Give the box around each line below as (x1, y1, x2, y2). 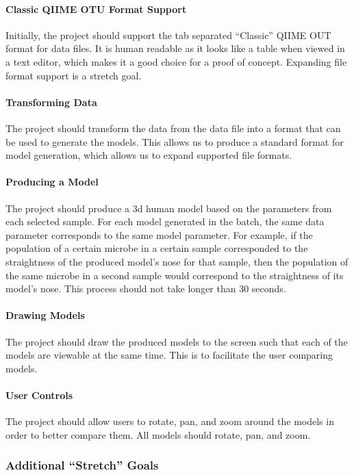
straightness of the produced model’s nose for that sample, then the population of (5, 254, 349, 268)
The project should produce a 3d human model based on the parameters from (5, 201, 332, 215)
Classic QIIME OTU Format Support (5, 1, 187, 16)
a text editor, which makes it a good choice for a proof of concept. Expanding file (5, 54, 347, 68)
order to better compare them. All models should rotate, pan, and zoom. (5, 427, 311, 441)
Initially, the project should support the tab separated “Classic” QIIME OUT (5, 27, 331, 42)
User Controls (5, 387, 73, 402)
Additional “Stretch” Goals (5, 457, 159, 474)
